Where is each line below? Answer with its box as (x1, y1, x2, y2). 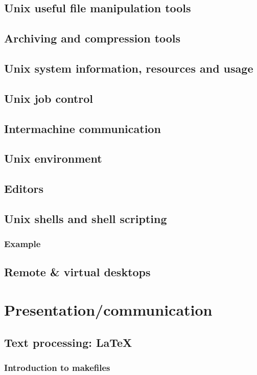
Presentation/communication (4, 299, 213, 320)
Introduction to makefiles (4, 361, 110, 373)
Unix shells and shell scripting (4, 210, 167, 226)
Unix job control (4, 90, 94, 106)
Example (4, 237, 41, 250)
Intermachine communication (4, 120, 161, 136)
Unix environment (4, 150, 102, 166)
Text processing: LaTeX (4, 334, 132, 350)
